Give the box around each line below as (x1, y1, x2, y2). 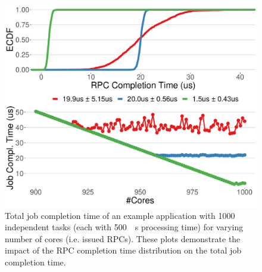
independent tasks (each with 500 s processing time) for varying (5, 221, 244, 233)
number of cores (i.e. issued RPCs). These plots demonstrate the (5, 232, 241, 245)
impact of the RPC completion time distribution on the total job (5, 244, 242, 256)
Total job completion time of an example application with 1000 (5, 209, 235, 221)
